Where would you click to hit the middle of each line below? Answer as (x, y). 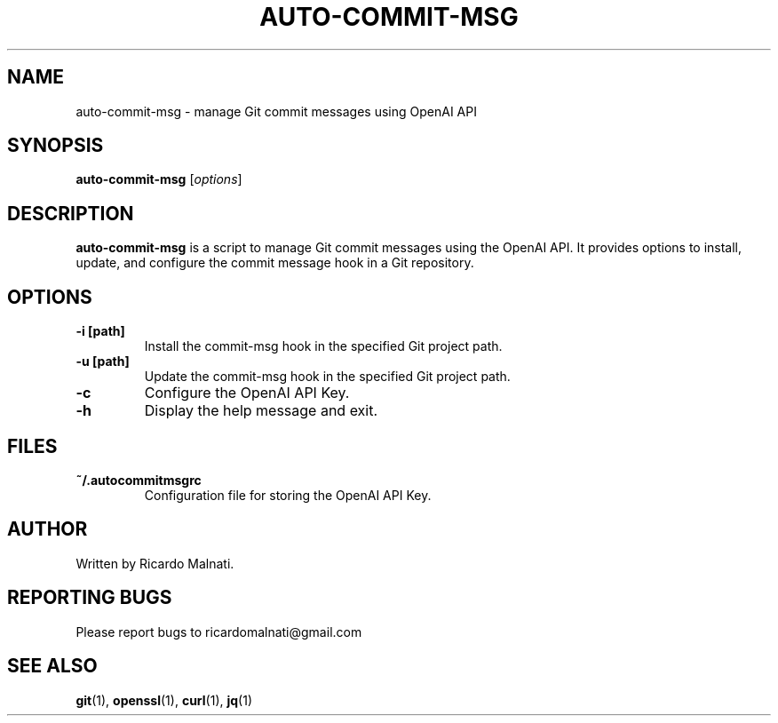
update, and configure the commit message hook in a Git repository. (275, 263)
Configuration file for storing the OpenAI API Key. (288, 495)
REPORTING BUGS (90, 598)
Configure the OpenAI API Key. (247, 393)
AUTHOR (48, 529)
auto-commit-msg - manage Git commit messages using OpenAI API (276, 111)
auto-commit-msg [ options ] (159, 179)
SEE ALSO (52, 666)
